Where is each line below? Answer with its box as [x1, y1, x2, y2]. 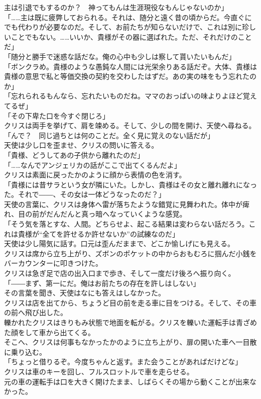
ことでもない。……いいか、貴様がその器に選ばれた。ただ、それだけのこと [11, 31, 252, 42]
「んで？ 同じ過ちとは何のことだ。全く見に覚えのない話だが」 [4, 130, 214, 140]
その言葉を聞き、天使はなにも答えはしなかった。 [4, 287, 166, 298]
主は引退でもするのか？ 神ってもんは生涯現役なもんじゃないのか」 [4, 2, 228, 12]
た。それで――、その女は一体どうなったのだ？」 [4, 189, 166, 199]
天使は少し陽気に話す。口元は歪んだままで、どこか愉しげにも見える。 [4, 238, 234, 249]
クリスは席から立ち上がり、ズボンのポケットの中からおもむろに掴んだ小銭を [4, 248, 257, 258]
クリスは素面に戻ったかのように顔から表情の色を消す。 [4, 169, 186, 180]
